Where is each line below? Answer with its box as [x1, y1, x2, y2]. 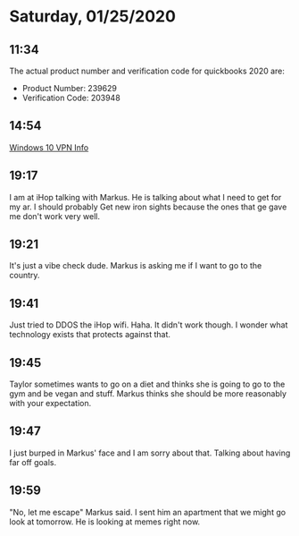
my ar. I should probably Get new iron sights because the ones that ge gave [9, 201, 287, 212]
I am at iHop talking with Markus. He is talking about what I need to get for [9, 191, 282, 202]
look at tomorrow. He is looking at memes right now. [9, 516, 201, 527]
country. [9, 270, 40, 281]
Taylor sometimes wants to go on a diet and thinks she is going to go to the [9, 379, 286, 390]
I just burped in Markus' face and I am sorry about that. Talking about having [9, 447, 291, 458]
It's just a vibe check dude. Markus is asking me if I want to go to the [9, 260, 262, 271]
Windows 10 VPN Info [9, 141, 89, 153]
